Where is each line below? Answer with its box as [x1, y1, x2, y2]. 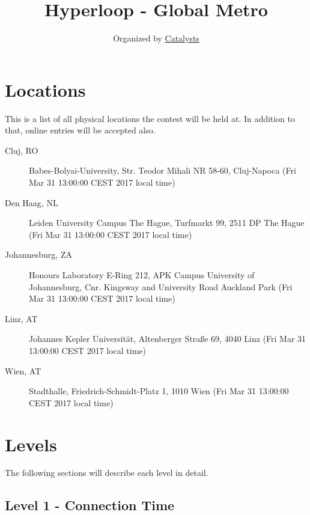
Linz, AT [5, 312, 38, 325]
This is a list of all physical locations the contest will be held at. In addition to [5, 112, 296, 124]
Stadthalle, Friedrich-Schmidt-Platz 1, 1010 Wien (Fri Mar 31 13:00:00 [29, 385, 289, 397]
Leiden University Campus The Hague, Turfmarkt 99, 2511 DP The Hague [29, 216, 305, 229]
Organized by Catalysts [113, 32, 199, 44]
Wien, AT [5, 364, 41, 377]
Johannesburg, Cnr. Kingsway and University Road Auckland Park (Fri [29, 280, 293, 293]
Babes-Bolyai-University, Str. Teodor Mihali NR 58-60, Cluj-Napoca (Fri [29, 164, 296, 177]
